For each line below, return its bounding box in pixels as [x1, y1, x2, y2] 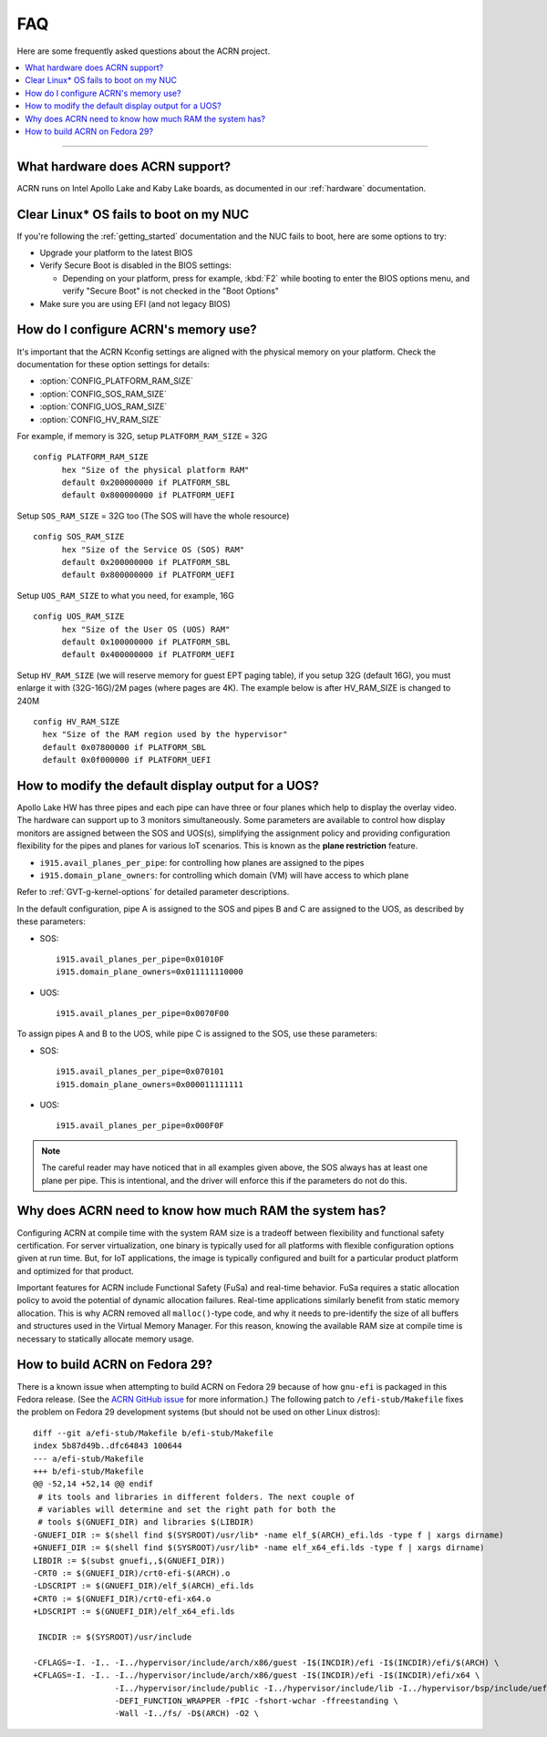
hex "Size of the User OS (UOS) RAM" [61, 624, 231, 634]
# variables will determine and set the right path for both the [37, 1505, 336, 1515]
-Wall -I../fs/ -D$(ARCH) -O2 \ [114, 1709, 260, 1719]
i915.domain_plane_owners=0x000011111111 [56, 1079, 243, 1089]
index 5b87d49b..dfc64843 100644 [33, 1441, 182, 1451]
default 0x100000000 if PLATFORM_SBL [61, 636, 231, 647]
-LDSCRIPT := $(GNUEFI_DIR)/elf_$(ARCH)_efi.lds [33, 1581, 254, 1591]
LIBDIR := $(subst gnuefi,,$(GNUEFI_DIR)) [33, 1555, 226, 1566]
